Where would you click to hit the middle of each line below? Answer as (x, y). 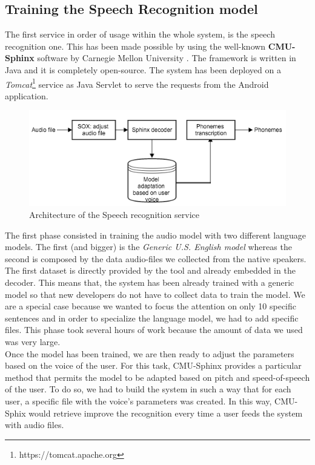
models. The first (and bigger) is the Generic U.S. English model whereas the (148, 247)
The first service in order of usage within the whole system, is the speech (140, 34)
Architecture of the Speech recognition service (114, 215)
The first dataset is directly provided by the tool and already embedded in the (150, 270)
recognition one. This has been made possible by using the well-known (135, 46)
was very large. (33, 341)
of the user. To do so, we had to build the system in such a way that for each (148, 389)
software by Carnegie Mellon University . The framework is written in (167, 58)
